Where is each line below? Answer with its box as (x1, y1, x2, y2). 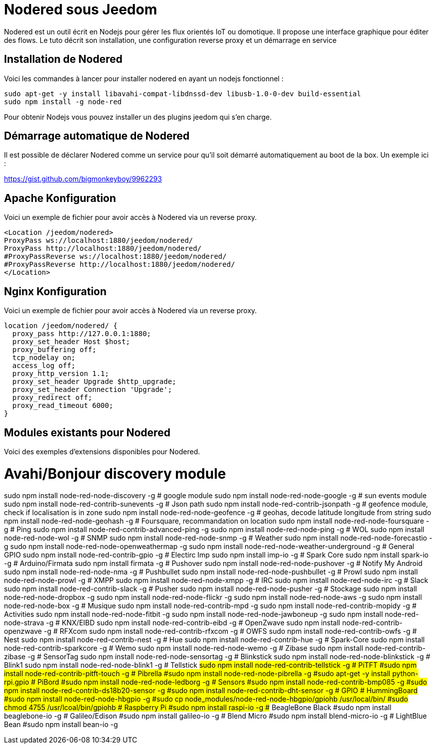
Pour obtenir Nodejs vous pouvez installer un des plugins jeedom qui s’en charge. (4, 112, 272, 121)
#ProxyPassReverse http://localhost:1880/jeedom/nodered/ (4, 260, 235, 269)
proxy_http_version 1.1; (12, 370, 109, 378)
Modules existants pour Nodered (4, 426, 170, 439)
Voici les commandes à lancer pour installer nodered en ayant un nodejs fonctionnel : (4, 74, 284, 83)
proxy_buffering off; (12, 346, 97, 354)
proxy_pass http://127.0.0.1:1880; (12, 330, 151, 338)
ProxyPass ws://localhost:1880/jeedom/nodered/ (4, 236, 193, 245)
